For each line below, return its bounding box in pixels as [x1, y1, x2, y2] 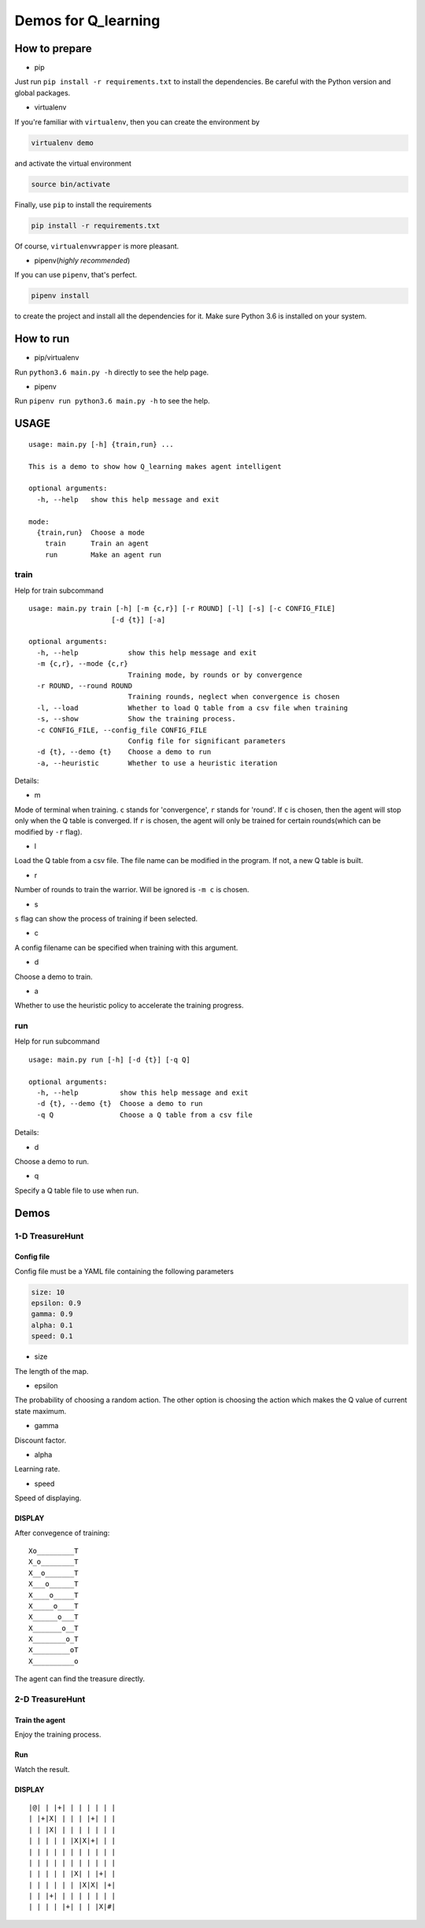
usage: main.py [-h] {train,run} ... [28, 440, 175, 449]
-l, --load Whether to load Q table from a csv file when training [36, 703, 349, 713]
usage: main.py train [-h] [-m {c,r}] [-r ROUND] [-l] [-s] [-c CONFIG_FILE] [28, 604, 336, 613]
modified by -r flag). [14, 827, 83, 836]
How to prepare [14, 42, 92, 55]
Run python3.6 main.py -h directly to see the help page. [14, 367, 209, 377]
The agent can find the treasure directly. [14, 1674, 146, 1684]
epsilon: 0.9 [31, 1299, 82, 1308]
